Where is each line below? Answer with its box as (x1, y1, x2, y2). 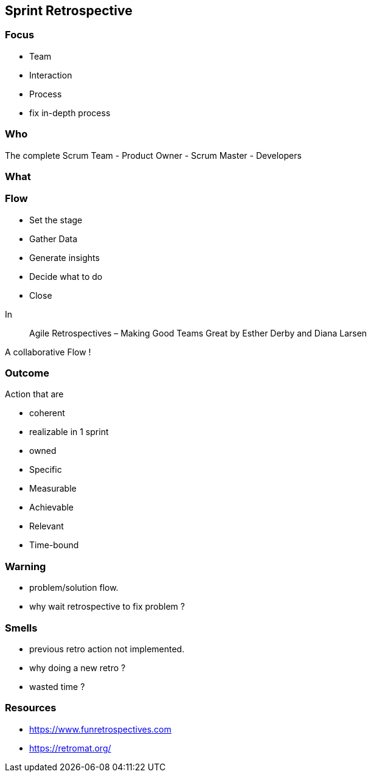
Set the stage (29, 214, 83, 225)
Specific (29, 464, 62, 475)
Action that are (5, 389, 64, 400)
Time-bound (29, 540, 79, 551)
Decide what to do (29, 271, 103, 282)
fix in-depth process (29, 107, 111, 118)
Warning (5, 560, 46, 573)
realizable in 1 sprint (29, 427, 109, 437)
